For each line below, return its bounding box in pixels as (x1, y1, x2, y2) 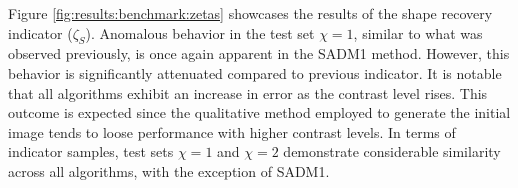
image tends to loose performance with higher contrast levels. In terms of (8, 121, 456, 142)
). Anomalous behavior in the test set (85, 22, 315, 43)
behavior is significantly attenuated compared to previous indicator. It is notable (8, 62, 502, 83)
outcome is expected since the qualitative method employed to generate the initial (8, 102, 511, 123)
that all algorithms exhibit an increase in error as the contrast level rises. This (8, 82, 488, 103)
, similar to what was (353, 22, 483, 43)
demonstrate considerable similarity (283, 141, 501, 162)
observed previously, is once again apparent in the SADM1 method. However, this (8, 43, 510, 64)
